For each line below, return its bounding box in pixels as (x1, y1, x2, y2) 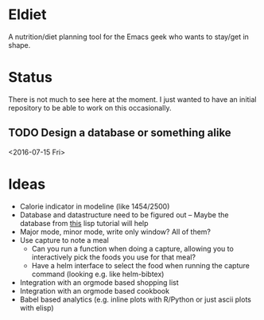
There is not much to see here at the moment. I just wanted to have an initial (8, 94, 257, 104)
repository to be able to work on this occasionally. (8, 103, 172, 112)
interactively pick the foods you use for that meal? (31, 252, 196, 262)
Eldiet (8, 6, 47, 24)
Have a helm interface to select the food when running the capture (31, 260, 250, 270)
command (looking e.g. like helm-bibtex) (31, 269, 165, 279)
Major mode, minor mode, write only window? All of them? (19, 227, 211, 236)
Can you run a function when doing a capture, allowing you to (31, 244, 235, 253)
